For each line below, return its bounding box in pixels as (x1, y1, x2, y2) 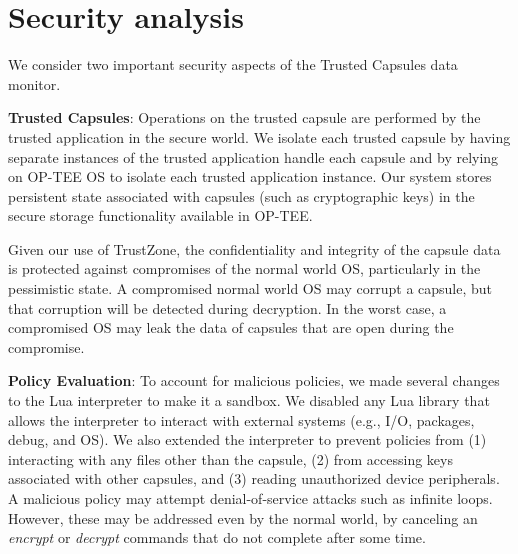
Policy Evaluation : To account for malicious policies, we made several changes (8, 370, 500, 391)
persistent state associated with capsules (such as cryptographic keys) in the (8, 185, 475, 206)
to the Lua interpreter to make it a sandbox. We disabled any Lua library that (8, 390, 490, 411)
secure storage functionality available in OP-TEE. (8, 205, 313, 226)
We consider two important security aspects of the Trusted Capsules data (8, 54, 458, 75)
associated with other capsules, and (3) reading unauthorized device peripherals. (8, 468, 500, 489)
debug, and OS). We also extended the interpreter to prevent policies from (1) (8, 429, 487, 450)
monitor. (8, 73, 61, 94)
